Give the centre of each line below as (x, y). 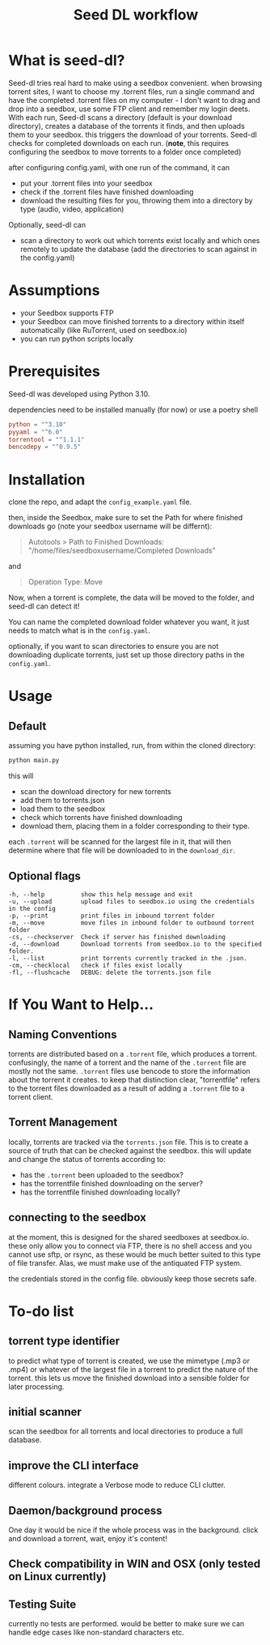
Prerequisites (55, 372)
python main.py (34, 761)
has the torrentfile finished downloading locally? (100, 1192)
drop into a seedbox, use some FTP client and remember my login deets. (129, 109)
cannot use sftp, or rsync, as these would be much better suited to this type (135, 1254)
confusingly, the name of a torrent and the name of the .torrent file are (127, 1062)
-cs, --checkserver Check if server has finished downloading (117, 937)
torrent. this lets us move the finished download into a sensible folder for (129, 1378)
